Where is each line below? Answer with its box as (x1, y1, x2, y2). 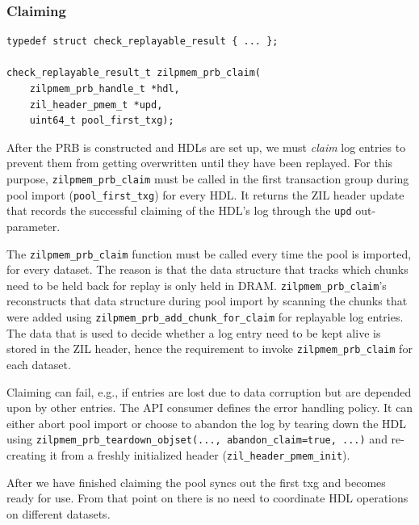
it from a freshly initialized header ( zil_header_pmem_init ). (49, 446, 350, 463)
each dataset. (6, 355, 71, 372)
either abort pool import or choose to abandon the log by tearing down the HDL (6, 414, 406, 431)
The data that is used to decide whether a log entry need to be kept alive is (6, 324, 381, 341)
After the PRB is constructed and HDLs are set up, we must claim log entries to (6, 138, 406, 155)
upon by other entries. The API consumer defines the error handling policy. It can (6, 399, 413, 416)
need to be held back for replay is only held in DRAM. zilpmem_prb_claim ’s (6, 276, 387, 293)
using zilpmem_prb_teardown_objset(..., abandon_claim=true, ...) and (6, 430, 388, 447)
